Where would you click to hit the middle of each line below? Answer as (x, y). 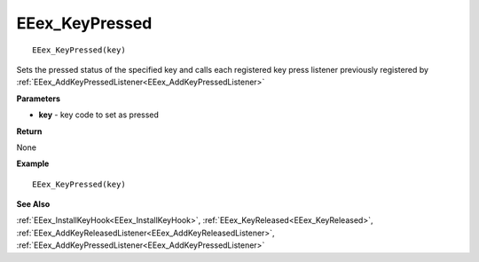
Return (29, 131)
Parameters (39, 99)
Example (33, 163)
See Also (33, 204)
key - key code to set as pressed (99, 115)
